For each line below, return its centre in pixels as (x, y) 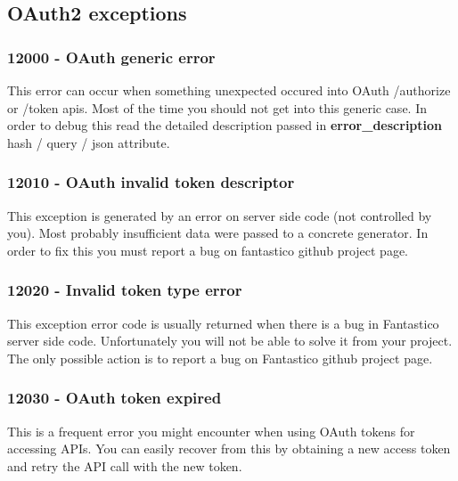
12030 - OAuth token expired (114, 398)
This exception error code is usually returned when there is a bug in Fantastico (223, 323)
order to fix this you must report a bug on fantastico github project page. (208, 250)
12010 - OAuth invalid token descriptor (151, 182)
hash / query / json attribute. (89, 142)
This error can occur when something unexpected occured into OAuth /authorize (229, 90)
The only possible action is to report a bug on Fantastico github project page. (220, 358)
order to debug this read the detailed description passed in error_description (225, 125)
